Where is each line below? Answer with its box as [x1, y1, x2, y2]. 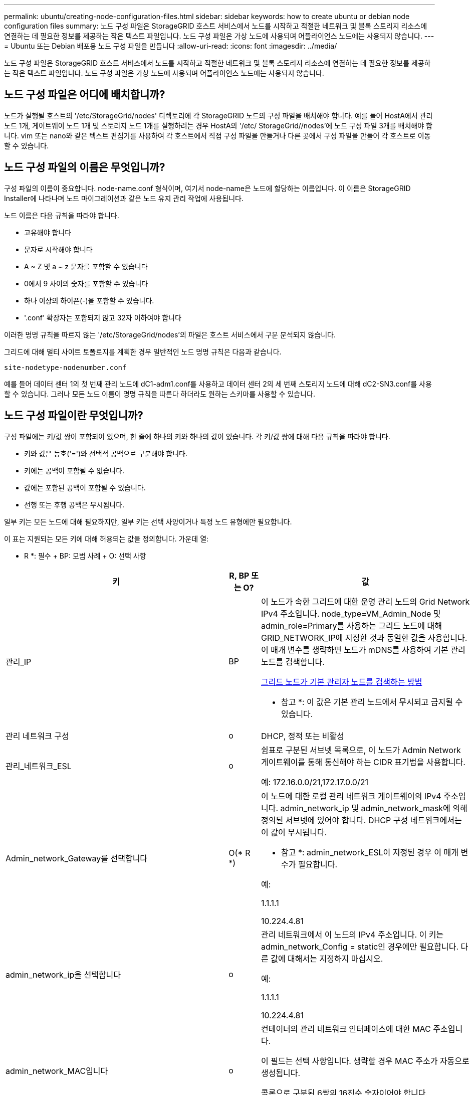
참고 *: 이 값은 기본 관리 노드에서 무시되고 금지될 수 [281, 696, 463, 707]
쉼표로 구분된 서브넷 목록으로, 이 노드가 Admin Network [261, 745, 461, 755]
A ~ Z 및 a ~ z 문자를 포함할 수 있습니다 [24, 262, 148, 271]
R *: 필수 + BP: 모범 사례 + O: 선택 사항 [24, 551, 146, 560]
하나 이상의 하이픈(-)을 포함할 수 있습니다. [24, 296, 154, 305]
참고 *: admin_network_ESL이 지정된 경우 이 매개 [281, 847, 458, 857]
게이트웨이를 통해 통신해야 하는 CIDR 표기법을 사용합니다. [261, 757, 465, 767]
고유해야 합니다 [24, 228, 72, 237]
